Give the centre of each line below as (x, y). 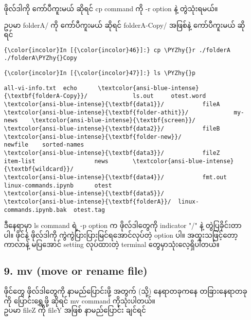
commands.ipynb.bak (35, 210)
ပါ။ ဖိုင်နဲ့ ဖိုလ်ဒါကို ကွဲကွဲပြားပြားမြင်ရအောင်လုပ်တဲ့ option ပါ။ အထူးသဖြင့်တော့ (121, 235)
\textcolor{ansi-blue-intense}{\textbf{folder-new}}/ (93, 137)
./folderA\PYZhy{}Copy (41, 58)
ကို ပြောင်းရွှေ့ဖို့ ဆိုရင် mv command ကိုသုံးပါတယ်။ (80, 300)
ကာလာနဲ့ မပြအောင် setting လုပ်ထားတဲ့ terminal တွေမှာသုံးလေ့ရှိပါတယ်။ (112, 244)
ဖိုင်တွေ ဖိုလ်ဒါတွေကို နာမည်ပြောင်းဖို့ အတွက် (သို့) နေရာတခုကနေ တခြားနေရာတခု (126, 291)
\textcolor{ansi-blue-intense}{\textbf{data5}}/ (84, 194)
